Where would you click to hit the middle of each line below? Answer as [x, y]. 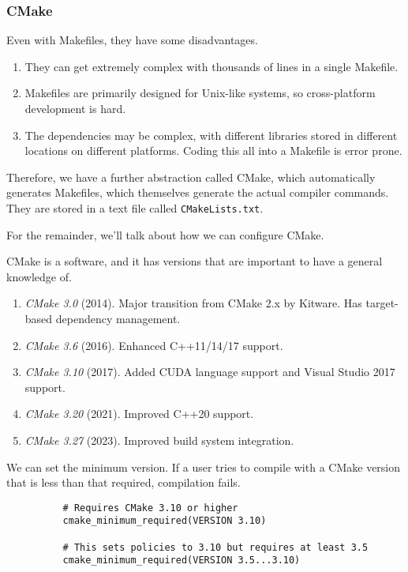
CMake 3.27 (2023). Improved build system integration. [159, 440]
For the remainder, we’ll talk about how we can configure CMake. [165, 234]
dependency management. [118, 318]
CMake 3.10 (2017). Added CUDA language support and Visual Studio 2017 [210, 372]
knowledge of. [39, 276]
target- [382, 303]
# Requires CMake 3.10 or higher [150, 508]
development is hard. [75, 108]
